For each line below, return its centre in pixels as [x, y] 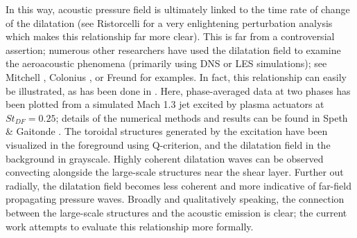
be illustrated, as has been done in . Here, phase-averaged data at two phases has [178, 90]
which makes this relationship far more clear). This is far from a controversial [170, 36]
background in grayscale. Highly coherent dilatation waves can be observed [165, 158]
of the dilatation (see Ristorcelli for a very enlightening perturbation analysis [169, 22]
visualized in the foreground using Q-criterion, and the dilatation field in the [168, 144]
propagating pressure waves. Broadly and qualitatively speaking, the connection [175, 199]
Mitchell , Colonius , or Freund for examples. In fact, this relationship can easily [176, 76]
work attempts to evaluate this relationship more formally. [130, 226]
